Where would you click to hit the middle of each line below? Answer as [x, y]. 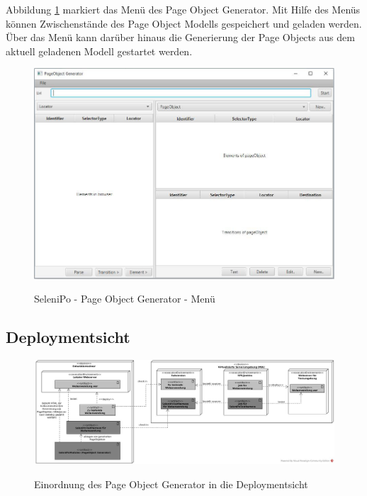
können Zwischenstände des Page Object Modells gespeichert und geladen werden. [184, 23]
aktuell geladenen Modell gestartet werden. [99, 51]
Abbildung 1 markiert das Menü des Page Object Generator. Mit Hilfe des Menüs [183, 9]
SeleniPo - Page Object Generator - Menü [125, 299]
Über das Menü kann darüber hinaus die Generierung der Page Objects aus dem [180, 37]
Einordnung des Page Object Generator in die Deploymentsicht [171, 484]
